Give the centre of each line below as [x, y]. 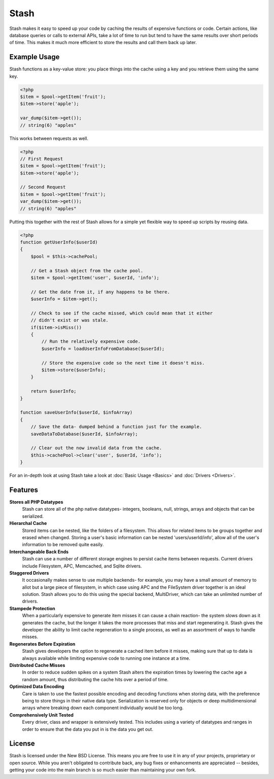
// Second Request [43, 187]
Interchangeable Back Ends [39, 552]
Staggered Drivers [29, 573]
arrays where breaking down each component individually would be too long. [103, 708]
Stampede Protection [32, 608]
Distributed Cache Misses [37, 665]
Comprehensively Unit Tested [41, 715]
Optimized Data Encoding [37, 687]
